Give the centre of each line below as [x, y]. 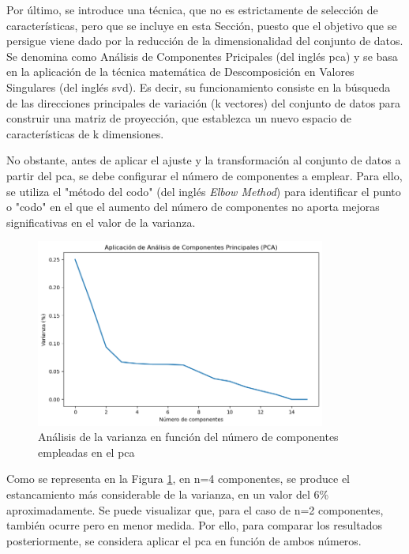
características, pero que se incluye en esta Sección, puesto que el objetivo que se [202, 25]
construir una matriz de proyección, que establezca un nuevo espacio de [179, 118]
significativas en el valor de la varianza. [101, 222]
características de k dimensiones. [85, 133]
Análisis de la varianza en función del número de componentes [188, 437]
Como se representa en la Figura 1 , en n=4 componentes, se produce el [178, 479]
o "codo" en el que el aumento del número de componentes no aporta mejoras [193, 207]
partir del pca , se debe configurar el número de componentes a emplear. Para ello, [204, 175]
